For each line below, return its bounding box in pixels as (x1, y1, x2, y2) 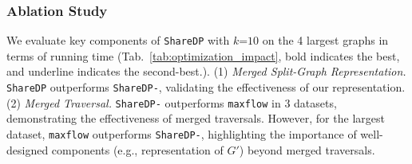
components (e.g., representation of (51, 141, 224, 158)
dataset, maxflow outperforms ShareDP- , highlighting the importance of (6, 125, 357, 142)
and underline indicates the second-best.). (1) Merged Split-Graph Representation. (6, 63, 406, 80)
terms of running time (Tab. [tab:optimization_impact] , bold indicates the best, (6, 47, 400, 64)
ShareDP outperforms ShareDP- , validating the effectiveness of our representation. (6, 79, 406, 96)
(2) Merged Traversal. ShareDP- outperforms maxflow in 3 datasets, (6, 94, 337, 111)
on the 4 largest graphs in (262, 32, 389, 49)
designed (6, 141, 49, 158)
